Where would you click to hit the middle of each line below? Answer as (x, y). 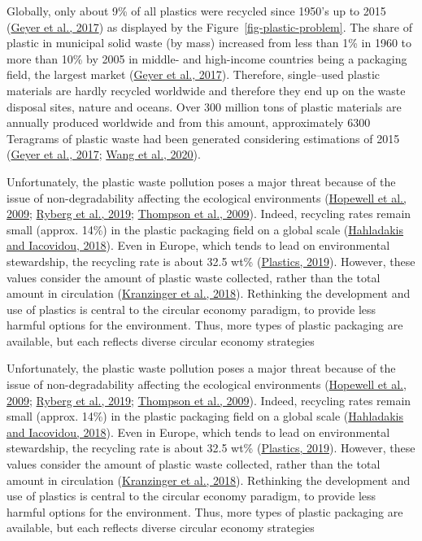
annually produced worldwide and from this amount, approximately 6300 (189, 122)
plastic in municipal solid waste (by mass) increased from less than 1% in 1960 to (209, 43)
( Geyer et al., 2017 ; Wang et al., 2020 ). (104, 154)
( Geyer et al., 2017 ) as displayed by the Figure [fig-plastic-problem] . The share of (209, 26)
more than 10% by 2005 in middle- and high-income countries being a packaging (207, 58)
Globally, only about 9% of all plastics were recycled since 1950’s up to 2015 (196, 11)
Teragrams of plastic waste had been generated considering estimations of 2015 (203, 138)
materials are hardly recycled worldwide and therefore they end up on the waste (206, 90)
